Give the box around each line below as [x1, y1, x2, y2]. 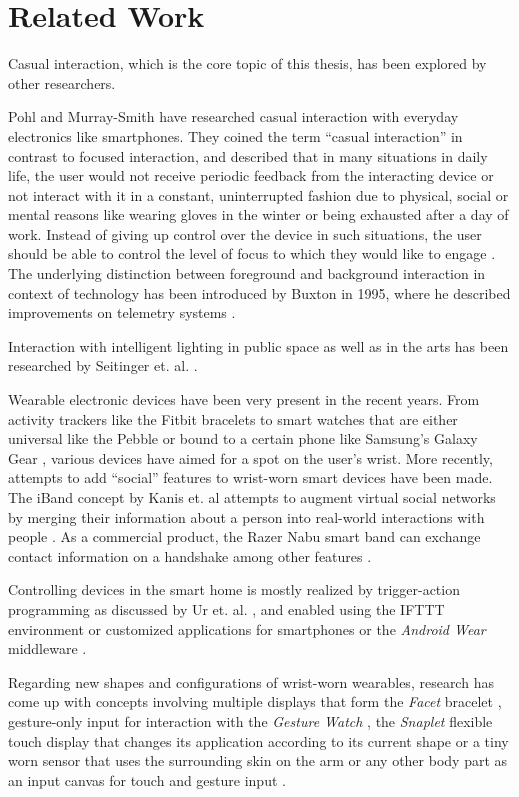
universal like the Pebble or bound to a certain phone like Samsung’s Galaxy [8, 428, 478, 449]
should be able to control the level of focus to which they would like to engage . [8, 243, 496, 264]
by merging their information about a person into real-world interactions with [8, 506, 485, 527]
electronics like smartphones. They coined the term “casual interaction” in [8, 125, 463, 146]
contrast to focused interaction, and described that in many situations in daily [8, 145, 488, 166]
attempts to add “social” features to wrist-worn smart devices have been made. [8, 467, 493, 488]
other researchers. [8, 72, 116, 93]
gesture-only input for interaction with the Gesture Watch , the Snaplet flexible [8, 710, 493, 731]
